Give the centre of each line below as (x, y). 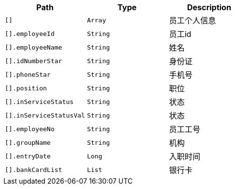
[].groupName (28, 142)
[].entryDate (28, 156)
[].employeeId (30, 34)
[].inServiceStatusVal (45, 115)
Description (209, 7)
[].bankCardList (34, 170)
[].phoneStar (28, 74)
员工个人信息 (192, 20)
